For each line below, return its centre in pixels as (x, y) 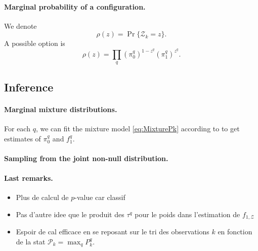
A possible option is (35, 43)
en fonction (235, 232)
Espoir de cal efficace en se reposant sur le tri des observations (113, 232)
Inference (29, 87)
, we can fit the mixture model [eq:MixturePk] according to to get (138, 128)
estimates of (23, 138)
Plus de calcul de (42, 197)
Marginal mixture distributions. (61, 109)
